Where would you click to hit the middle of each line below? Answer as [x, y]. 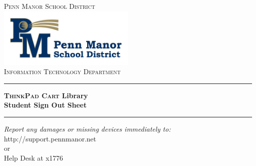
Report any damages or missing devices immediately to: [87, 129]
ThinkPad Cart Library [46, 95]
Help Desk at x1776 [34, 157]
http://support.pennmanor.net [50, 138]
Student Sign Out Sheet [45, 105]
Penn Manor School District [50, 6]
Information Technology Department [62, 71]
